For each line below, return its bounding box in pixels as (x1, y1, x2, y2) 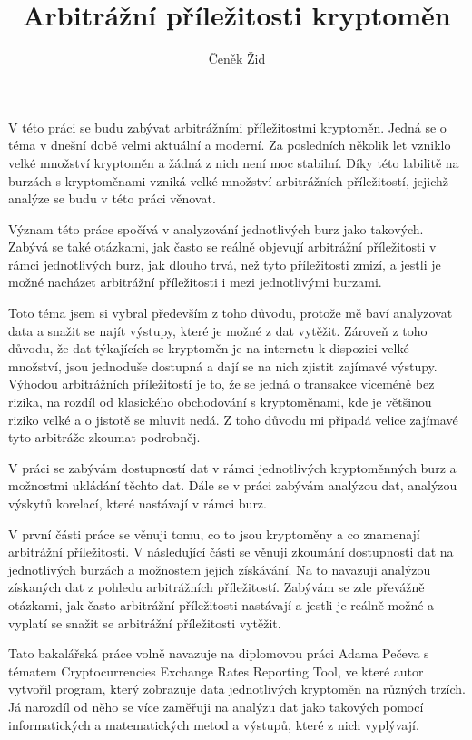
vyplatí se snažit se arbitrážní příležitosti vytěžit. (8, 613, 281, 632)
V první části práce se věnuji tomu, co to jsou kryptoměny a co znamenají (8, 524, 420, 543)
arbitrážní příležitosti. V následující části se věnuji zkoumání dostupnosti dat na (8, 542, 454, 561)
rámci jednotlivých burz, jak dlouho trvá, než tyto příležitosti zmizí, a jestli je (8, 254, 441, 273)
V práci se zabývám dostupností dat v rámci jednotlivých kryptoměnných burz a (8, 458, 457, 477)
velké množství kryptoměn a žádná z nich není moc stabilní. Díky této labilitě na (8, 153, 459, 172)
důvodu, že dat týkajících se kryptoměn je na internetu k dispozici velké (8, 339, 409, 358)
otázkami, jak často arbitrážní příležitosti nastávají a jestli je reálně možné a (8, 595, 435, 614)
